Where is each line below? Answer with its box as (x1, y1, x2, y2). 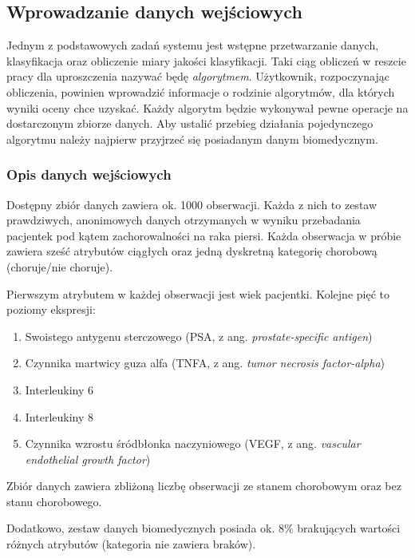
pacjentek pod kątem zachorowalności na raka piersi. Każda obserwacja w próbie (6, 227, 401, 243)
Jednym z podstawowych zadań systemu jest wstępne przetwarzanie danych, (6, 37, 379, 53)
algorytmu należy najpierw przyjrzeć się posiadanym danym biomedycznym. (6, 130, 378, 147)
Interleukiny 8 (25, 408, 94, 425)
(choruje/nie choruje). (6, 258, 113, 275)
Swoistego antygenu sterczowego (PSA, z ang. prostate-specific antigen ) (25, 327, 373, 344)
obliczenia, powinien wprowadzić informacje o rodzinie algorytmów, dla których (6, 83, 395, 100)
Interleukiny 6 (25, 381, 94, 398)
